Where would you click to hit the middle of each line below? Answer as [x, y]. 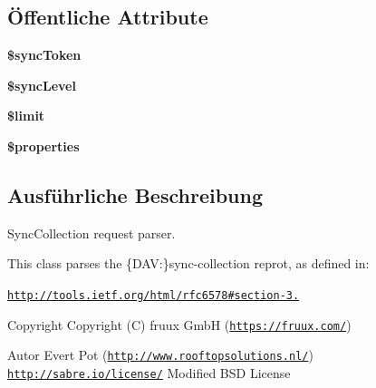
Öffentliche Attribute [108, 17]
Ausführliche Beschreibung [135, 194]
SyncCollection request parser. [92, 233]
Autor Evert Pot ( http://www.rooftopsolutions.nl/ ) [160, 355]
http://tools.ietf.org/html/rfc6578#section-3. [154, 295]
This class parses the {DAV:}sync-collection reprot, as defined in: [188, 263]
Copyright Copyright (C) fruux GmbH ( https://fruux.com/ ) [179, 324]
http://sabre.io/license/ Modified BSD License [149, 372]
